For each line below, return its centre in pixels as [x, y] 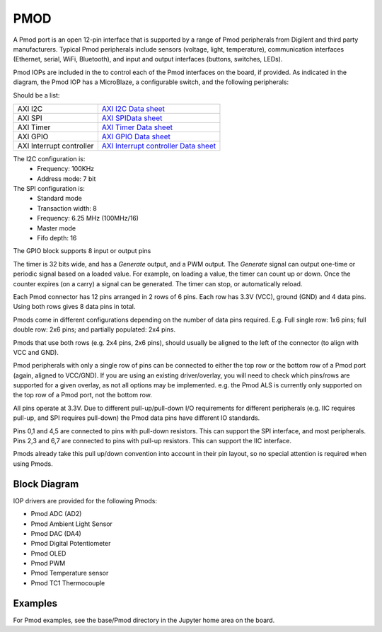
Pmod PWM [48, 563]
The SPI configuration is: [49, 189]
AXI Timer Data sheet [137, 127]
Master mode [57, 228]
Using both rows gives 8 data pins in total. [74, 307]
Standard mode [60, 199]
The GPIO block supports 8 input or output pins [82, 251]
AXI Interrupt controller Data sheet [158, 146]
